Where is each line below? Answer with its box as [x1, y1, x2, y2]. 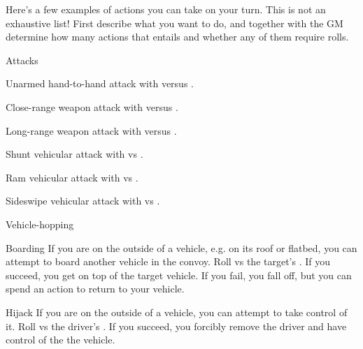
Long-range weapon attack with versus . [6, 123, 177, 138]
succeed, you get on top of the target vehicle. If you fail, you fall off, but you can [6, 267, 352, 282]
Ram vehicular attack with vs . [6, 170, 138, 184]
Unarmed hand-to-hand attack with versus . [6, 76, 194, 91]
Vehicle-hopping [6, 216, 74, 231]
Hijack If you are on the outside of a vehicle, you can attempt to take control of [6, 304, 348, 319]
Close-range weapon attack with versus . [6, 99, 178, 114]
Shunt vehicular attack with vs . [6, 147, 143, 161]
